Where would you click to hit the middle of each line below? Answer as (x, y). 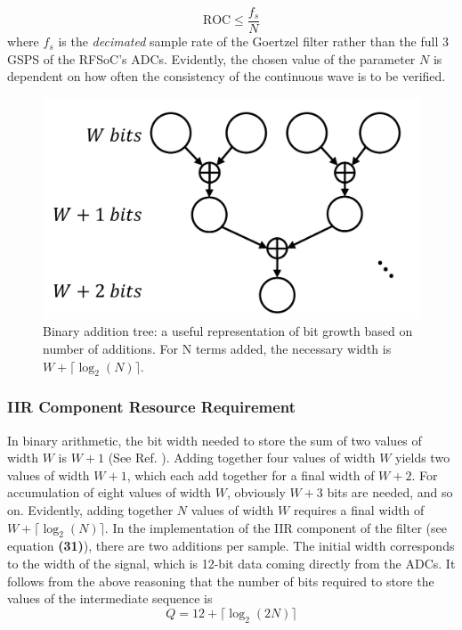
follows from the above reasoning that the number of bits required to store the (221, 581)
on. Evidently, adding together (90, 510)
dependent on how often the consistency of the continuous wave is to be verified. (227, 76)
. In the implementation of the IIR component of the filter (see (276, 527)
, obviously (256, 492)
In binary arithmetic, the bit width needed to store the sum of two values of (215, 440)
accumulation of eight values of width (109, 492)
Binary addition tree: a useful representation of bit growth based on (228, 331)
